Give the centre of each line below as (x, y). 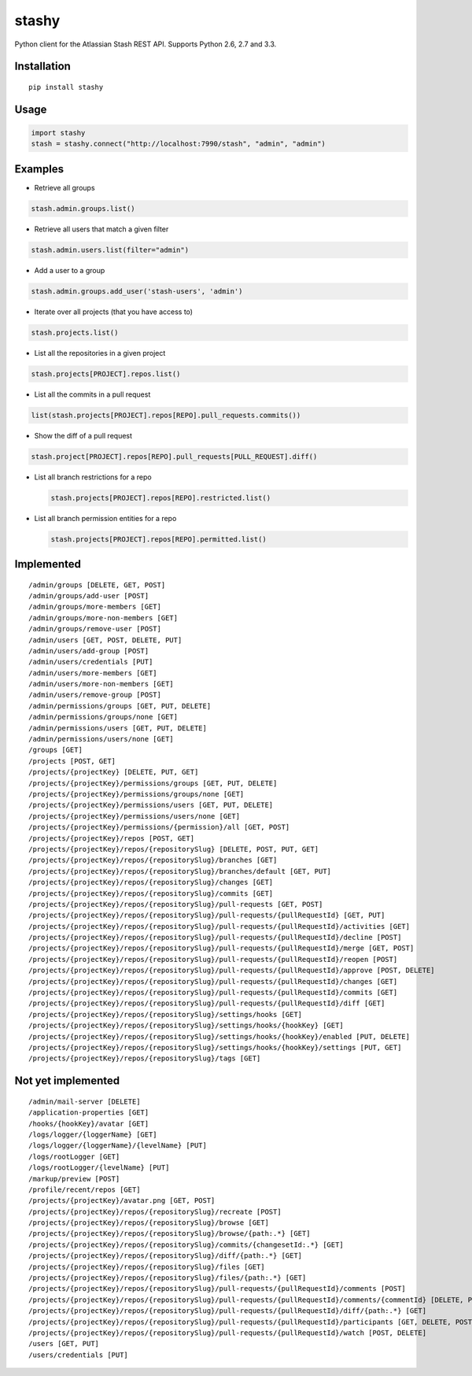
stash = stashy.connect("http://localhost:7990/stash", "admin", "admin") (179, 144)
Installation (42, 67)
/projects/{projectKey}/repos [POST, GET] (112, 838)
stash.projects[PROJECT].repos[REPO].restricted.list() (161, 498)
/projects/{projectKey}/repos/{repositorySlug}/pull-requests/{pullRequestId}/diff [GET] (207, 1003)
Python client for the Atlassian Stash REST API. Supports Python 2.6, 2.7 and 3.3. (146, 44)
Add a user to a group (70, 270)
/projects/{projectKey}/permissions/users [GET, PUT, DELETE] (151, 805)
